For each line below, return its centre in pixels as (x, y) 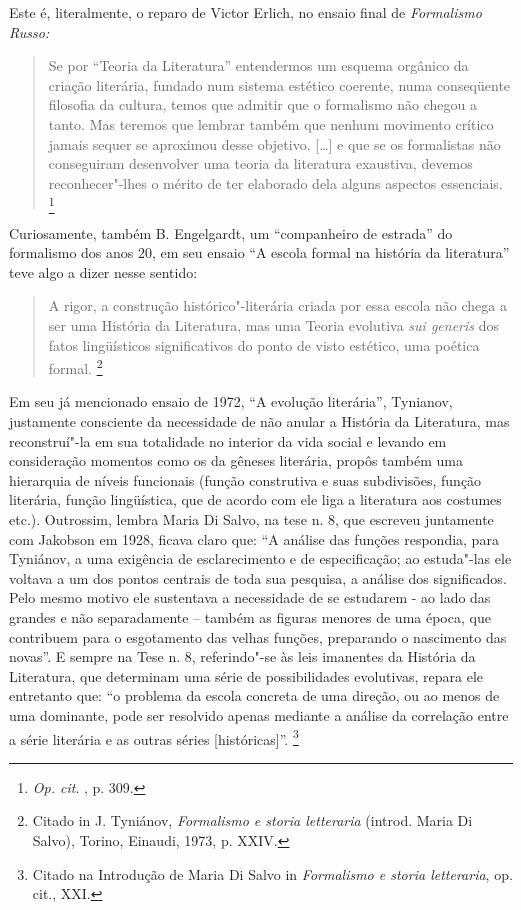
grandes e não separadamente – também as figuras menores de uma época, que (250, 617)
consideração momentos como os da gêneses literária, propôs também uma (236, 460)
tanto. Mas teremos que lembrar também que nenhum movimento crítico (271, 123)
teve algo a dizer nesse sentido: (103, 271)
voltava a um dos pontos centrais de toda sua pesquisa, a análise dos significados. (258, 577)
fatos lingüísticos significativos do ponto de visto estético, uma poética (264, 344)
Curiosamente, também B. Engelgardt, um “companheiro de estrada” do (231, 232)
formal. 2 (75, 366)
